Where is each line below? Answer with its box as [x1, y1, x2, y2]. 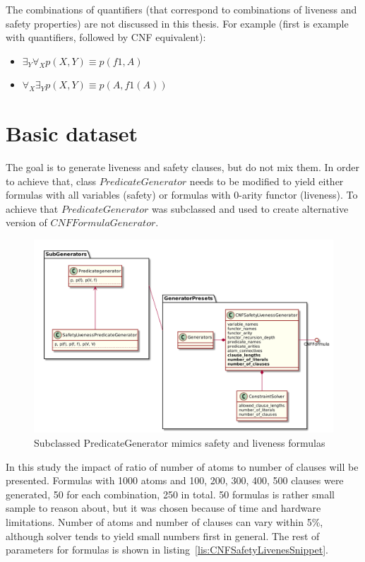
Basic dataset [6, 119, 138, 148]
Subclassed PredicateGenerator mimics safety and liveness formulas [34, 435, 325, 450]
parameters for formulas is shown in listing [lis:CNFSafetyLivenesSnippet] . [6, 542, 328, 557]
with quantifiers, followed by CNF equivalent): [6, 30, 206, 45]
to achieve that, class [6, 173, 97, 188]
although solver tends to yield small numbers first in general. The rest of [6, 528, 320, 543]
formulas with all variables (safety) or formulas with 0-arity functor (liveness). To [6, 187, 358, 202]
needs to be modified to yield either [189, 173, 344, 188]
